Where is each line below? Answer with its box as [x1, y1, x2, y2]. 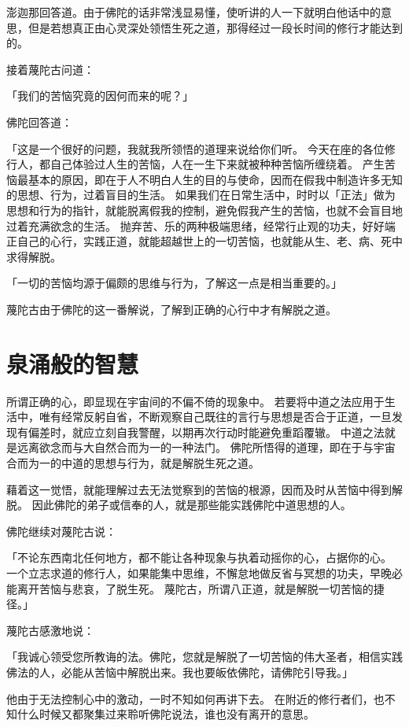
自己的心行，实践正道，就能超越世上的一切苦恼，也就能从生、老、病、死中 [17, 233, 403, 249]
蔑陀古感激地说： [6, 622, 94, 638]
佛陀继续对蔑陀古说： [6, 522, 116, 539]
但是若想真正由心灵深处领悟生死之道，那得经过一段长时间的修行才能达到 [28, 19, 403, 35]
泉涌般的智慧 [6, 347, 139, 379]
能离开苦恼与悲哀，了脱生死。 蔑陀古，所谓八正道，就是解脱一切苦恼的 [6, 580, 374, 596]
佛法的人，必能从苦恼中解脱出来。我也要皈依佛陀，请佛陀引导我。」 [6, 663, 353, 680]
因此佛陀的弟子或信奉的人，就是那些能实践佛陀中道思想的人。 [31, 496, 352, 513]
